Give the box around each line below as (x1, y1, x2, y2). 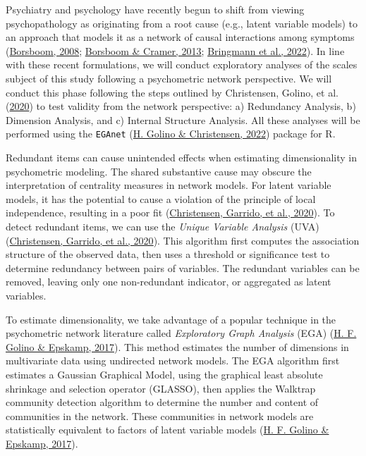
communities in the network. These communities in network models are (6, 408, 314, 423)
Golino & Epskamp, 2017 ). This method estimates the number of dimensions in (6, 339, 349, 354)
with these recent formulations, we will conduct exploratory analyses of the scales (6, 57, 358, 72)
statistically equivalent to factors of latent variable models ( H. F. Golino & (6, 422, 329, 437)
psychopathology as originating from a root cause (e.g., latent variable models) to (6, 16, 358, 30)
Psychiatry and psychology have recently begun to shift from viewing (6, 2, 305, 16)
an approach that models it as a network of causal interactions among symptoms (6, 30, 355, 44)
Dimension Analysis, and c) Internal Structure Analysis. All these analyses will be (6, 112, 360, 127)
